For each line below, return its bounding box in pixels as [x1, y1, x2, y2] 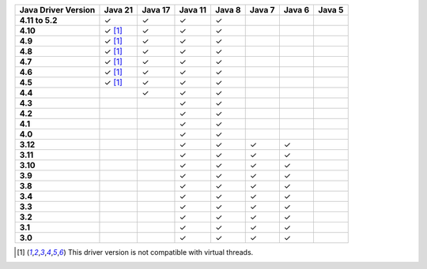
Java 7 [249, 5, 275, 15]
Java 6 [283, 5, 310, 15]
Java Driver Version [19, 5, 96, 15]
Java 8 [214, 5, 241, 15]
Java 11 [179, 5, 207, 15]
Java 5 [318, 5, 344, 15]
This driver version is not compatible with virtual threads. [67, 248, 254, 256]
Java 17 [142, 5, 171, 15]
